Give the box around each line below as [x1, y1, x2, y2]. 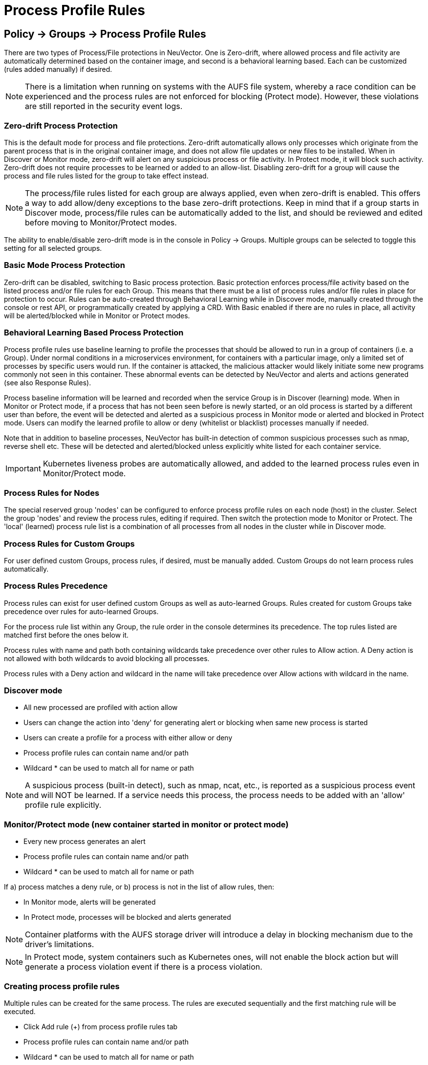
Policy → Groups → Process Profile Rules [4, 27, 206, 40]
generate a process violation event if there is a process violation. [25, 962, 262, 972]
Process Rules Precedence [4, 581, 108, 591]
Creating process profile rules [4, 981, 120, 991]
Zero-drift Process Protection [4, 120, 118, 131]
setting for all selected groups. [4, 244, 102, 252]
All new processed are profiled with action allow [23, 703, 178, 712]
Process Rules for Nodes [4, 488, 100, 498]
